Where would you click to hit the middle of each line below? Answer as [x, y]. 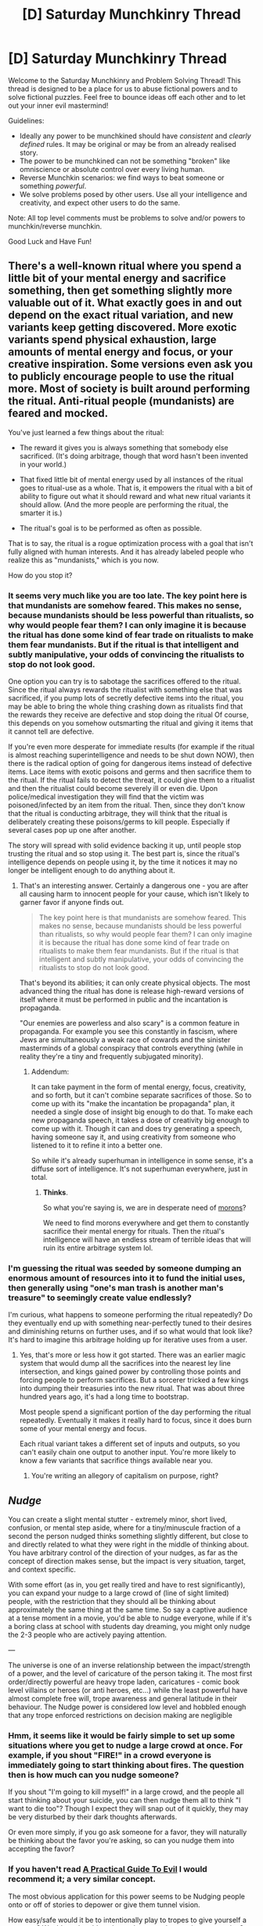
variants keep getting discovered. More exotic [122, 328]
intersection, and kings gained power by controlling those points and [130, 1371]
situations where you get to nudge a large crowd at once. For [126, 1745]
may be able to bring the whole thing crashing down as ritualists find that [126, 707]
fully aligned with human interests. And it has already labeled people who [126, 551]
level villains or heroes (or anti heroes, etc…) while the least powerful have [128, 1690]
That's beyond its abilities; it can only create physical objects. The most [135, 983]
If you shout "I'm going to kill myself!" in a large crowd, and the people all [126, 1792]
